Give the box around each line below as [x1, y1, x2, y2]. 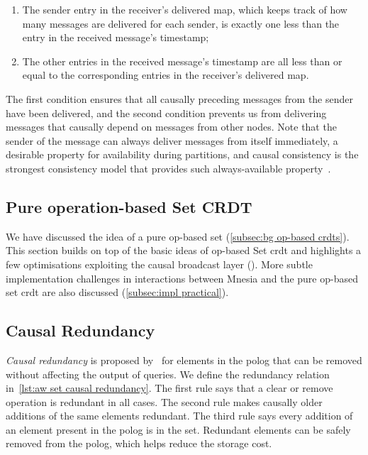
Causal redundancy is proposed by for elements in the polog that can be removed [6, 352, 362, 367]
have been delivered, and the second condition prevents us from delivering [6, 105, 327, 120]
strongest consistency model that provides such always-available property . [6, 160, 331, 175]
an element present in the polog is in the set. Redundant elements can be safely [6, 422, 351, 437]
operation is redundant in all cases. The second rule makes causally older [6, 394, 323, 409]
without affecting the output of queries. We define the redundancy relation [6, 366, 330, 381]
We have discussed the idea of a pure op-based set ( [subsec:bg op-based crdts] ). [6, 229, 350, 243]
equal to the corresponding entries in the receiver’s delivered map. [22, 67, 309, 82]
